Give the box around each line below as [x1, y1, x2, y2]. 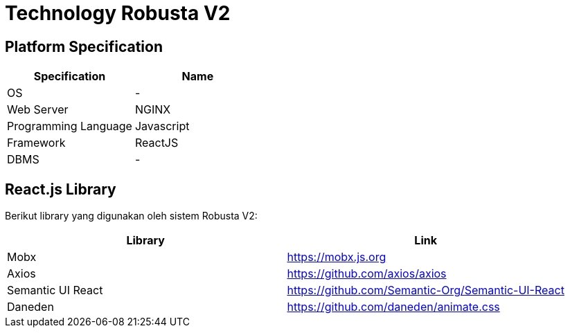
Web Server [7, 102, 69, 117]
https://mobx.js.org [287, 250, 386, 264]
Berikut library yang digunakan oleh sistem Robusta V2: [5, 210, 258, 222]
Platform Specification [5, 37, 163, 55]
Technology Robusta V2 [5, 1, 231, 25]
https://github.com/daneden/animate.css [287, 300, 500, 314]
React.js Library [5, 180, 116, 198]
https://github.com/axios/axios [287, 267, 447, 281]
